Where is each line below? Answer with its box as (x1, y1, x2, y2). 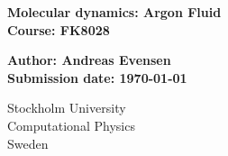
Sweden (7, 133, 49, 152)
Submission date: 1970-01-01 (7, 68, 187, 87)
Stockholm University (7, 98, 126, 117)
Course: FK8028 (7, 20, 110, 39)
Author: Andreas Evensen (7, 50, 171, 69)
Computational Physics (7, 115, 135, 134)
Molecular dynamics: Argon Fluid (7, 3, 222, 21)
